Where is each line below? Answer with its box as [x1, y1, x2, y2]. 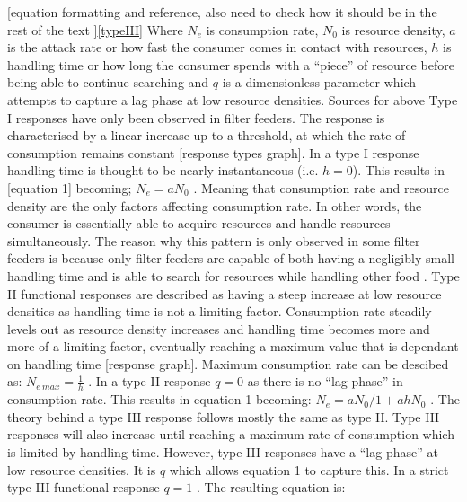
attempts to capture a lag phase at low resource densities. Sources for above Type [7, 90, 458, 109]
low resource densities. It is [7, 460, 156, 479]
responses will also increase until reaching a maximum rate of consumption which [7, 425, 454, 444]
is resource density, [341, 20, 445, 39]
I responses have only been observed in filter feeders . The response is [7, 108, 385, 127]
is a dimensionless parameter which [222, 73, 417, 92]
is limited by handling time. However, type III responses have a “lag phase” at [7, 443, 438, 462]
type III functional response [7, 478, 160, 497]
